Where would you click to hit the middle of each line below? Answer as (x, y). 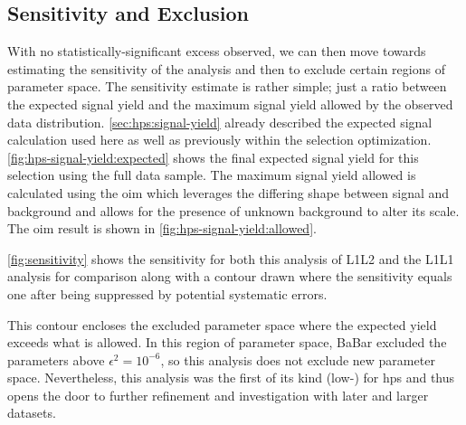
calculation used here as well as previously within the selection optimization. (219, 140)
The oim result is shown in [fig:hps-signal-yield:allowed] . (162, 228)
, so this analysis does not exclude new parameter (298, 359)
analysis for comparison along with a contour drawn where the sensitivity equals (230, 276)
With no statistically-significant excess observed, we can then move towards (217, 51)
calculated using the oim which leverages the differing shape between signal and (228, 192)
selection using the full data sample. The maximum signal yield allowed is (212, 175)
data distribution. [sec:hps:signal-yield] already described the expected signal (220, 122)
